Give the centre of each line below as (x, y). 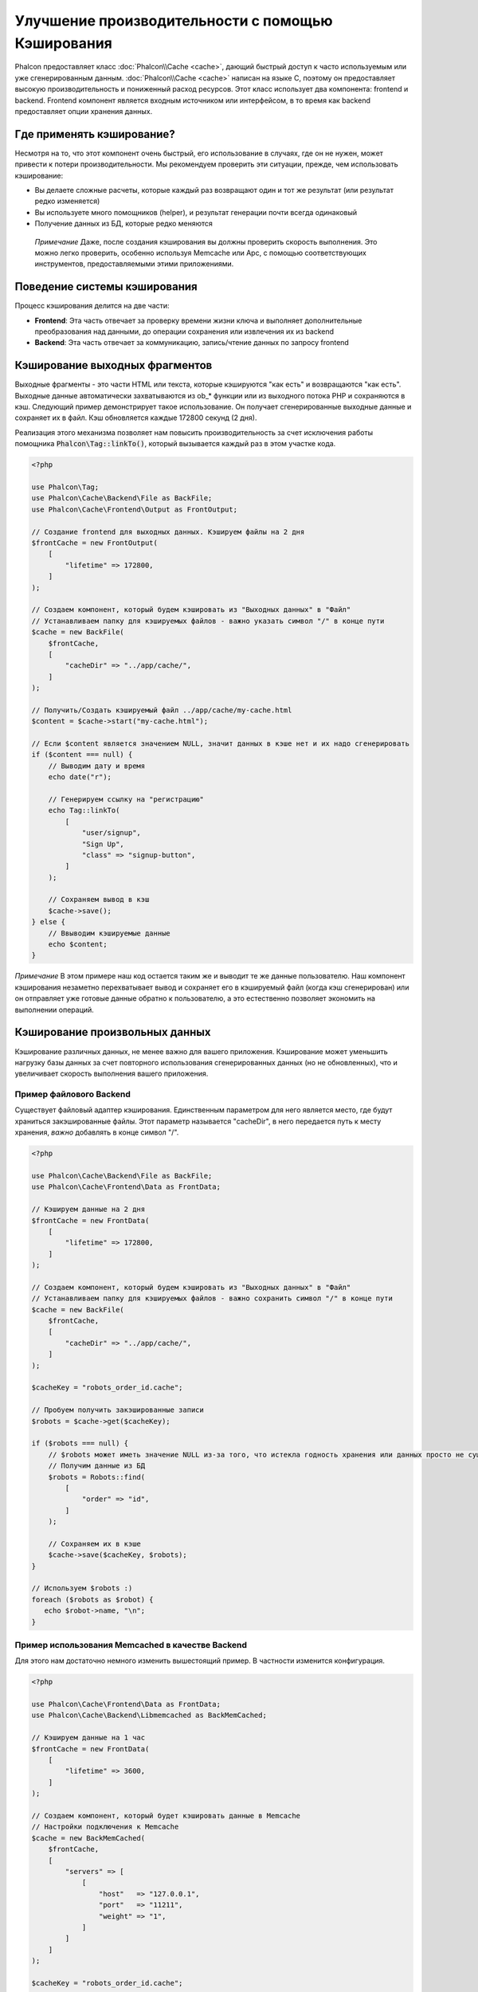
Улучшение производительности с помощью (174, 21)
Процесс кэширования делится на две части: (92, 306)
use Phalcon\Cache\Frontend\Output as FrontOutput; (135, 509)
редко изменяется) (67, 201)
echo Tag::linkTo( (84, 810)
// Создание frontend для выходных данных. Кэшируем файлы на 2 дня (168, 531)
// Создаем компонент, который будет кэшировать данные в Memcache (166, 1816)
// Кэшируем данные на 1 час (88, 1738)
